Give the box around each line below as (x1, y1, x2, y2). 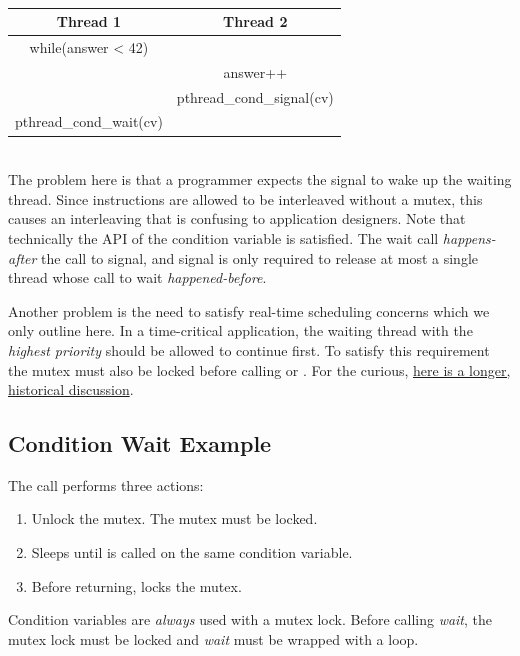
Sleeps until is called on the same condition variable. (31, 542, 353, 563)
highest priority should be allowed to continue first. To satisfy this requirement (8, 339, 490, 360)
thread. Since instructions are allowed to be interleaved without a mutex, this (8, 188, 483, 209)
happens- (442, 227, 496, 248)
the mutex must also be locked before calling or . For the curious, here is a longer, (8, 359, 511, 380)
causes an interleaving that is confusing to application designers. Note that (8, 208, 466, 229)
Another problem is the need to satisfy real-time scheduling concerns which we (8, 300, 490, 321)
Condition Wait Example (8, 428, 272, 459)
